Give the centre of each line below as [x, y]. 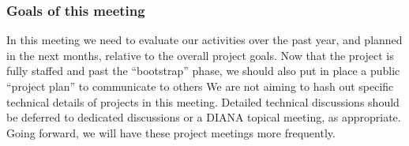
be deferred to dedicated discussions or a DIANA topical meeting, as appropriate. [204, 117]
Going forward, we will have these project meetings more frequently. [171, 132]
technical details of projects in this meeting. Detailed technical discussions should [203, 101]
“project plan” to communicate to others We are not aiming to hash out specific [200, 86]
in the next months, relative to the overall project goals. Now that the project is [200, 55]
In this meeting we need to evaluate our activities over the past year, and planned [204, 40]
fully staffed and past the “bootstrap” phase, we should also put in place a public [203, 71]
